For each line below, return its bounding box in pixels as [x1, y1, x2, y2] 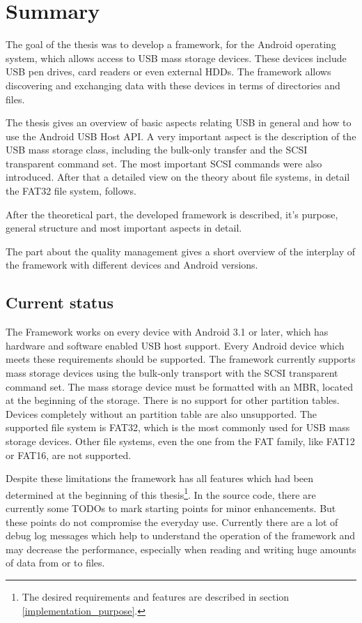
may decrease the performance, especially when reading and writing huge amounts [6, 541, 356, 556]
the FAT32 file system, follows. [6, 183, 136, 198]
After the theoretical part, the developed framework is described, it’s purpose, [6, 207, 338, 221]
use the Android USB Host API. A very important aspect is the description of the [6, 128, 356, 143]
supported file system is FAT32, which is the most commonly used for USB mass [6, 420, 350, 435]
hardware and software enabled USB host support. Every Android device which [6, 338, 345, 352]
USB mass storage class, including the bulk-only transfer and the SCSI [6, 142, 308, 157]
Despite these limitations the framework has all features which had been [6, 471, 314, 486]
